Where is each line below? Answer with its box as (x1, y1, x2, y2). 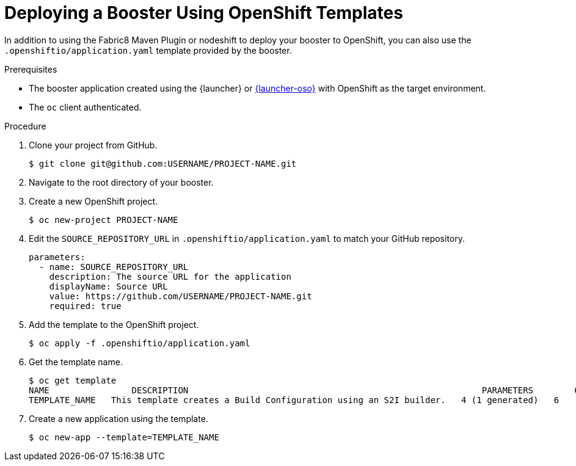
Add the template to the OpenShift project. (29, 319, 199, 330)
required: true (49, 300, 122, 311)
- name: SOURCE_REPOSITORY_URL (38, 261, 189, 272)
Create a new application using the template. (29, 413, 208, 424)
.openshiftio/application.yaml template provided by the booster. (4, 45, 292, 56)
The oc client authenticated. (29, 101, 142, 112)
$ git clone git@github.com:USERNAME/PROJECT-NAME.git (29, 158, 297, 169)
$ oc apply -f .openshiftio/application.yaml (29, 338, 250, 348)
